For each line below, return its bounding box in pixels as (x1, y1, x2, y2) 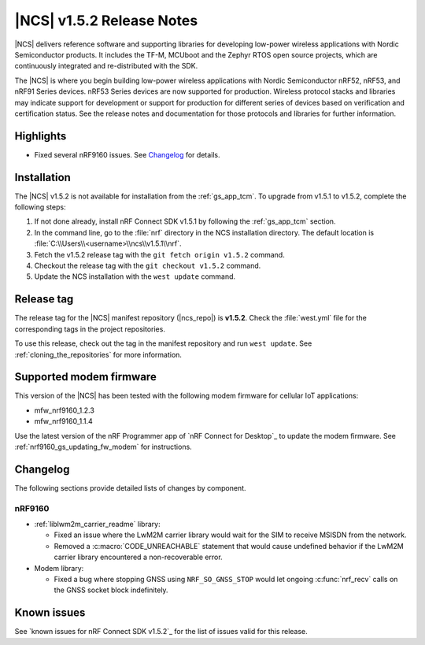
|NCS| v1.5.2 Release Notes (14, 12, 198, 29)
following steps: (14, 202, 66, 212)
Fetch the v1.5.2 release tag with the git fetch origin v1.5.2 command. (34, 250, 285, 259)
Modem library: (34, 563, 84, 573)
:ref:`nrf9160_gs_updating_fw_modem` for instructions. (14, 442, 192, 451)
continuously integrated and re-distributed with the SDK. (14, 61, 198, 71)
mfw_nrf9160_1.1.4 (34, 417, 94, 426)
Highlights (14, 129, 67, 143)
